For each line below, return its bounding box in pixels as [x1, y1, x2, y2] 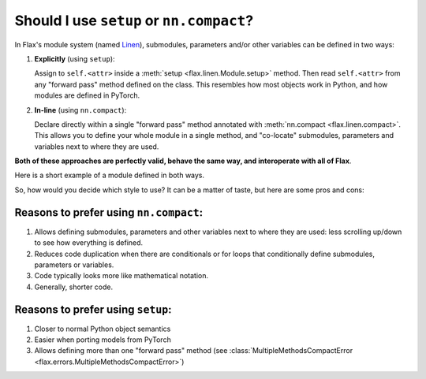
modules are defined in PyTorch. [34, 91, 140, 100]
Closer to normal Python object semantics [34, 324, 171, 333]
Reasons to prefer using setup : [14, 303, 173, 316]
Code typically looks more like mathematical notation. [34, 271, 209, 281]
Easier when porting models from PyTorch [34, 335, 171, 344]
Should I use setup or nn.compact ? [14, 12, 254, 29]
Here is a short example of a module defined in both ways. [14, 170, 205, 180]
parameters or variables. [34, 260, 114, 269]
